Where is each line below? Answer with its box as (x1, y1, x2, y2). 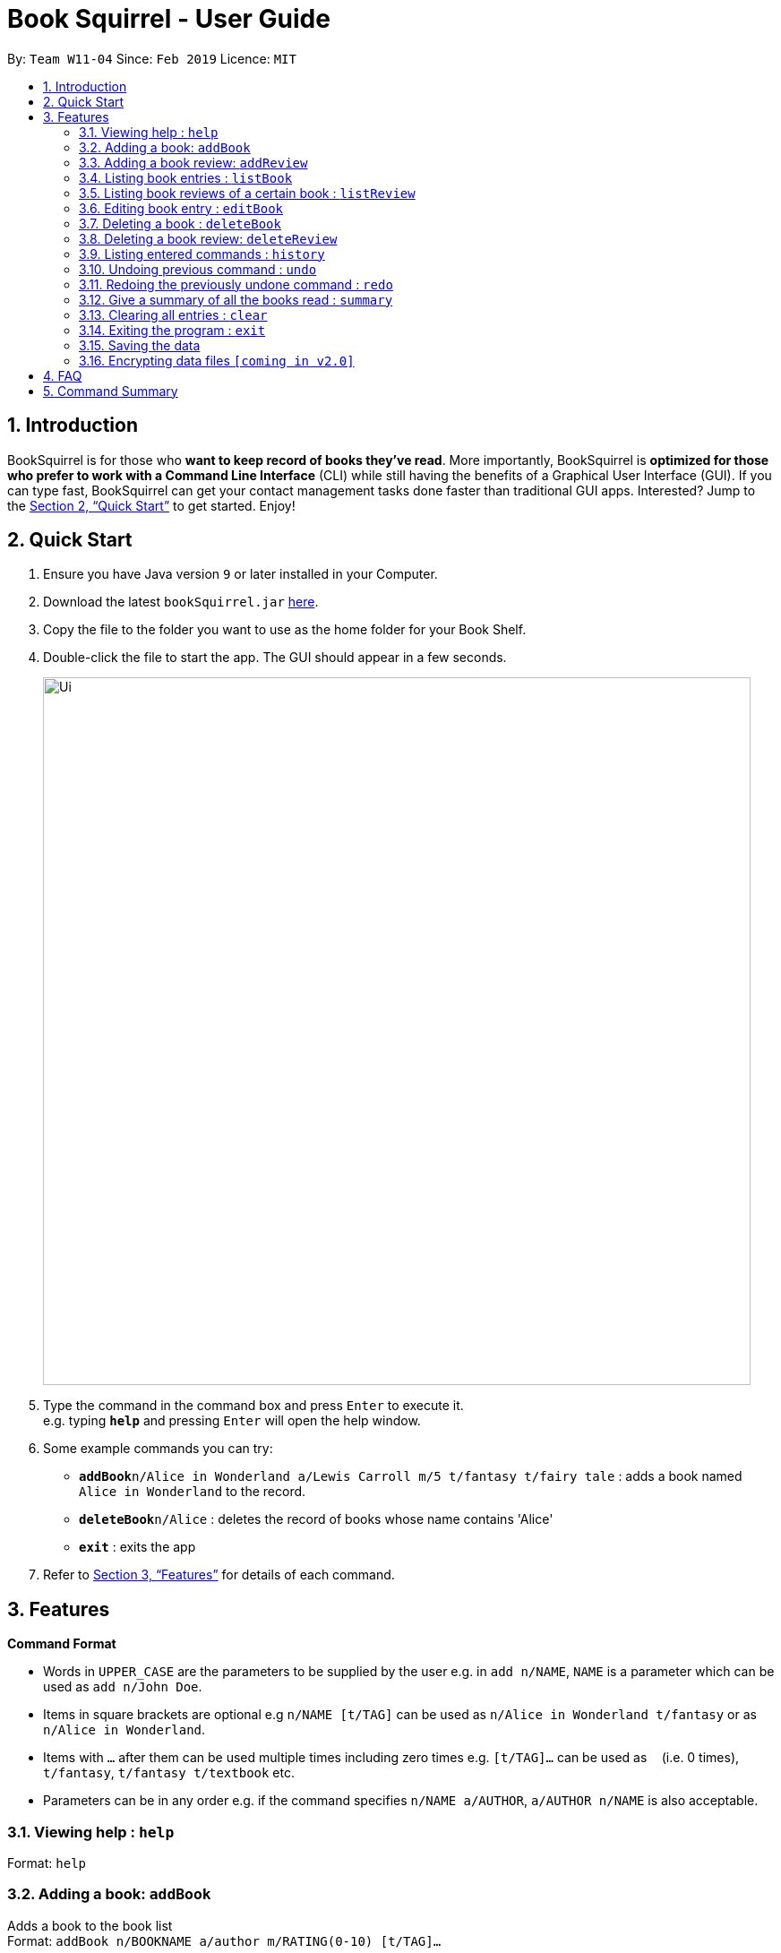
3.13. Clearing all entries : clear (79, 306, 268, 323)
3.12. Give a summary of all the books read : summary (79, 291, 393, 307)
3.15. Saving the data (79, 337, 201, 353)
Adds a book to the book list (7, 1917, 173, 1933)
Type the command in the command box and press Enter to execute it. (43, 1398, 464, 1414)
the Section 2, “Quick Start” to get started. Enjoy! (7, 497, 296, 513)
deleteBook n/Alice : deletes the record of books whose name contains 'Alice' (79, 1511, 554, 1527)
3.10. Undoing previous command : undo (79, 261, 317, 277)
